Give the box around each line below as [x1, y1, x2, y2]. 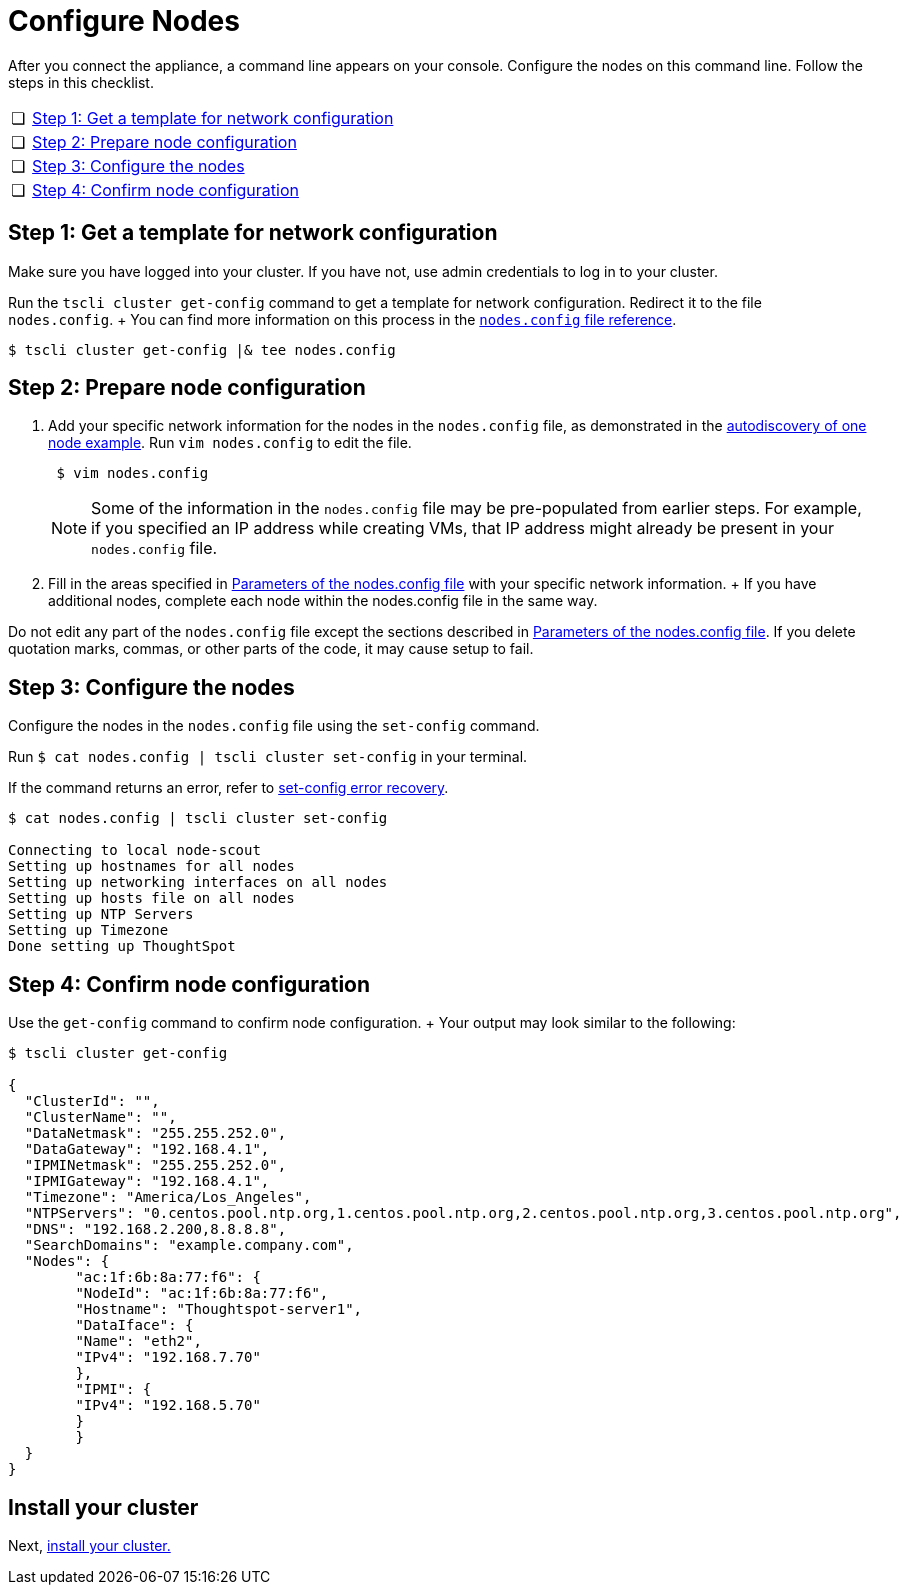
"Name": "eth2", [75, 1333, 202, 1350]
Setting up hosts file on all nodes [8, 890, 295, 907]
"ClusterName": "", [24, 1109, 177, 1126]
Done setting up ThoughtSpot [8, 938, 236, 955]
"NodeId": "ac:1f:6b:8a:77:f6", [75, 1285, 329, 1302]
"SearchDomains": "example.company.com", [24, 1237, 354, 1254]
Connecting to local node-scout [8, 842, 261, 859]
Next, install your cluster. [8, 1536, 171, 1554]
